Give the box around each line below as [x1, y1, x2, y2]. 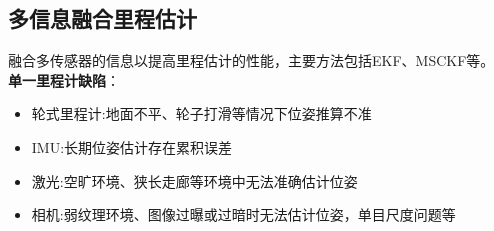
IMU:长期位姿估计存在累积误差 [31, 136, 233, 157]
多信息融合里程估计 [8, 3, 197, 34]
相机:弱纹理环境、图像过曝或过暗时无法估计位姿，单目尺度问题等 [31, 204, 456, 225]
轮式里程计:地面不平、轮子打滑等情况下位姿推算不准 [31, 103, 372, 124]
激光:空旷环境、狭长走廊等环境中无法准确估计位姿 [31, 170, 358, 191]
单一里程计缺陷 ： [8, 69, 120, 90]
